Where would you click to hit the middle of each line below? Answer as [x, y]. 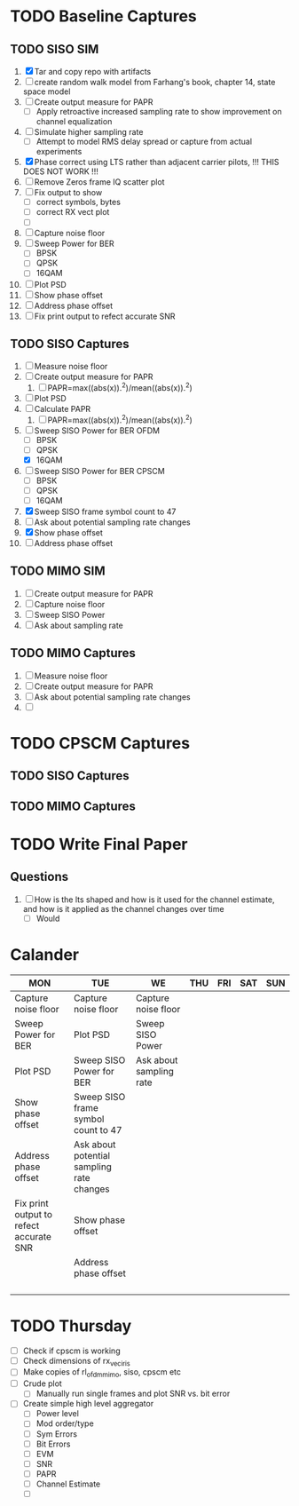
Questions [39, 877]
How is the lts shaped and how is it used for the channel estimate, [154, 900]
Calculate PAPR [63, 408]
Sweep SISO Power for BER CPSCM [99, 471]
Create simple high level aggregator [88, 1404]
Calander [44, 954]
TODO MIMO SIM [58, 571]
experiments [59, 152]
